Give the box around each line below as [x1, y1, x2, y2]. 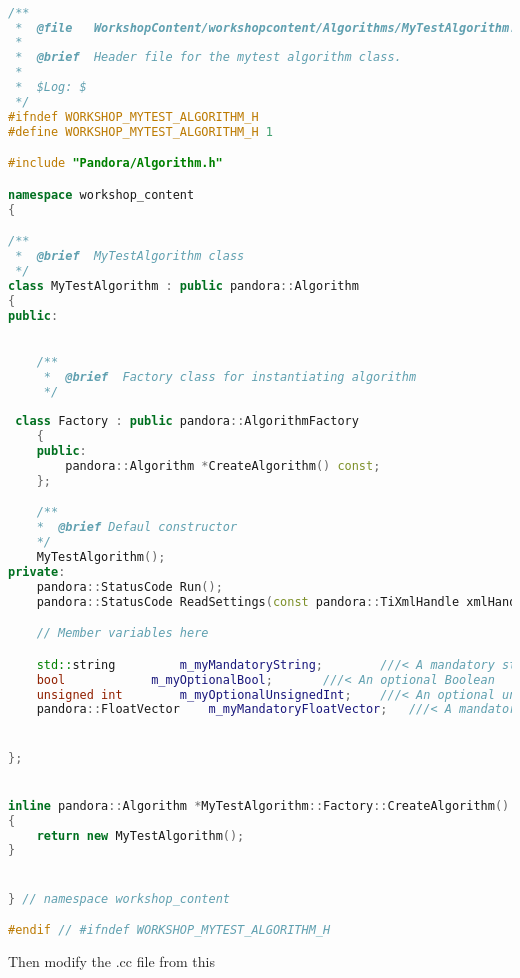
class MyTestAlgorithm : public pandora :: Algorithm [8, 278, 359, 293]
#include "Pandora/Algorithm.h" [8, 156, 223, 171]
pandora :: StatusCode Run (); [36, 579, 223, 594]
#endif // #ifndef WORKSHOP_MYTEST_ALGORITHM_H [8, 923, 331, 938]
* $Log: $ [15, 80, 87, 95]
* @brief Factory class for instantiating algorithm [43, 369, 417, 384]
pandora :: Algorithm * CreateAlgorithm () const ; [65, 459, 381, 474]
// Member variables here [36, 626, 209, 641]
